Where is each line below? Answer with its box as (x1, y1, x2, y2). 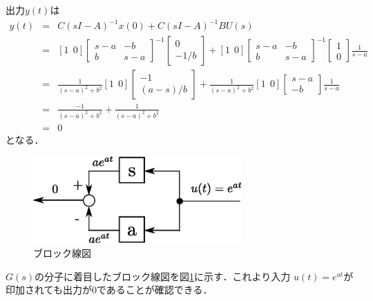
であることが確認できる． (96, 282, 213, 297)
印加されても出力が (6, 282, 92, 297)
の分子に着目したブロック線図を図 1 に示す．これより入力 (35, 269, 291, 283)
